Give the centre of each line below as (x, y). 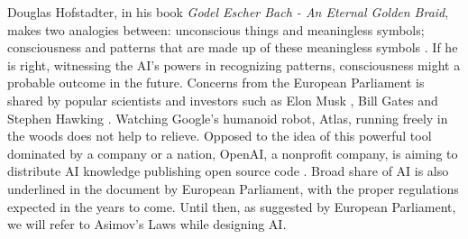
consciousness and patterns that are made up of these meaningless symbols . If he (233, 47)
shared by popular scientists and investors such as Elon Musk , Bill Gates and (223, 100)
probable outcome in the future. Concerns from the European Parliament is (216, 83)
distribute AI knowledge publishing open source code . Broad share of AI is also (228, 171)
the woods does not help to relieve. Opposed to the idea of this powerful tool (220, 136)
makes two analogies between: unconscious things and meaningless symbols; (216, 29)
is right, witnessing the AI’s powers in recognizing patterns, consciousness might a (234, 64)
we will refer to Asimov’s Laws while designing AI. (147, 224)
